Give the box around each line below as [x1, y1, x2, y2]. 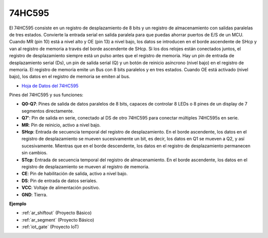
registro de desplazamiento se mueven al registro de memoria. [21, 163, 150, 169]
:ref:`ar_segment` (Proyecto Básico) [21, 217, 94, 223]
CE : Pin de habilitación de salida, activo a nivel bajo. [21, 171, 128, 177]
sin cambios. [21, 150, 48, 156]
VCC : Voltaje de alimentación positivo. [21, 185, 100, 191]
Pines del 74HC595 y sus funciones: [9, 92, 84, 98]
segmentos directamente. [21, 108, 74, 114]
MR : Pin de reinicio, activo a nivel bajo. [21, 122, 101, 128]
